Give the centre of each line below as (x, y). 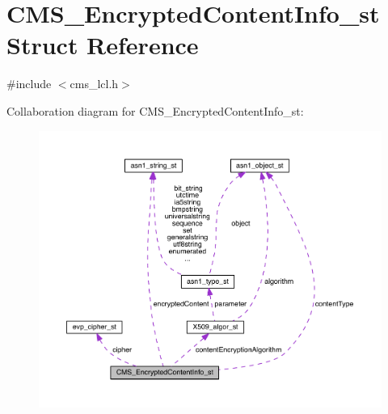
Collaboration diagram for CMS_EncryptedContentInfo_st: (155, 110)
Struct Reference (103, 45)
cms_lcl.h (94, 84)
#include (29, 84)
